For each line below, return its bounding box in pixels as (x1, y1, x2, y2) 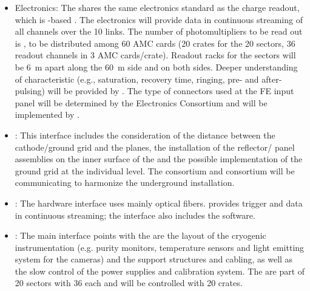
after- (261, 72, 282, 85)
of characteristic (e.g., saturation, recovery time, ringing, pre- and (15, 72, 259, 85)
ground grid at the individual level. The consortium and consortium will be (15, 164, 295, 177)
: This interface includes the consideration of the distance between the (15, 128, 275, 141)
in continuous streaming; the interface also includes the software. (15, 208, 255, 221)
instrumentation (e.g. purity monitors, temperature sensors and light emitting (15, 241, 305, 253)
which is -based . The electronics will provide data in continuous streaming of (15, 13, 303, 26)
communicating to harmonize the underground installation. (15, 176, 235, 189)
